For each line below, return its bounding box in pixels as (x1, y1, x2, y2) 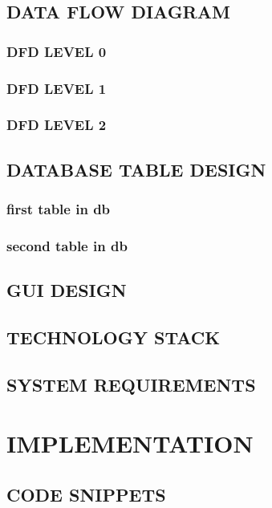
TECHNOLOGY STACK (6, 324, 221, 349)
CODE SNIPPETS (6, 482, 166, 506)
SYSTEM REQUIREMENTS (6, 372, 256, 396)
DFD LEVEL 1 (6, 78, 107, 98)
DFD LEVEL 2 (6, 115, 107, 135)
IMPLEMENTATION (6, 427, 254, 460)
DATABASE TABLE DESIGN (6, 156, 266, 181)
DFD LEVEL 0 (6, 41, 107, 61)
